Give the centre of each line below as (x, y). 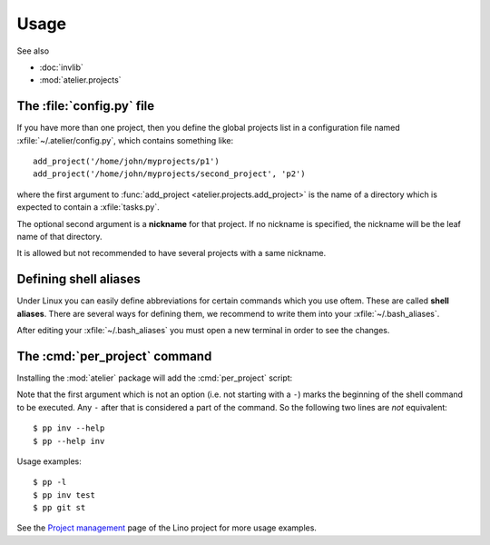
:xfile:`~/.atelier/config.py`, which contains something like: (125, 140)
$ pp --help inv (69, 441)
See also (33, 51)
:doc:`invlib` (61, 67)
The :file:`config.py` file (86, 106)
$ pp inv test (64, 495)
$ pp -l (50, 482)
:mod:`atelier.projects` (80, 80)
